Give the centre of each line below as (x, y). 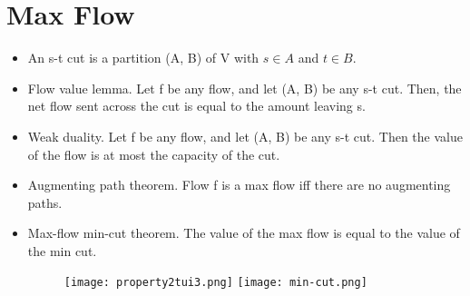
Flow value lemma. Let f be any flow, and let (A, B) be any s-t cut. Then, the (245, 88)
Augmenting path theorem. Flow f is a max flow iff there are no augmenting (239, 185)
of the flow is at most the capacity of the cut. (154, 154)
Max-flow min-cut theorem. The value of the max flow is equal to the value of (244, 233)
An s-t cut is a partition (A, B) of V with (143, 58)
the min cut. (62, 250)
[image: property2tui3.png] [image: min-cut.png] (215, 283)
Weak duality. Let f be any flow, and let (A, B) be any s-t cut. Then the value (245, 136)
